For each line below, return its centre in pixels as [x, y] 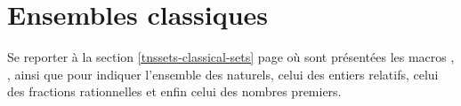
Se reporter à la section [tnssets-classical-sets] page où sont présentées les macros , [231, 57]
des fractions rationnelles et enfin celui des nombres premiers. [174, 91]
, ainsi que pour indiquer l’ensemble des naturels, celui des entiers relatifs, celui [223, 74]
